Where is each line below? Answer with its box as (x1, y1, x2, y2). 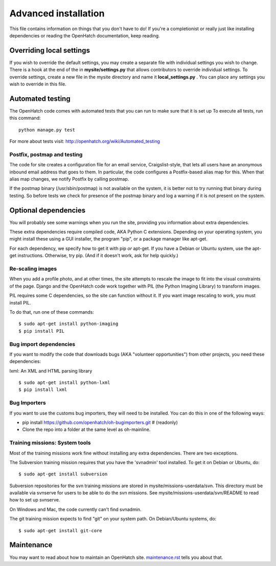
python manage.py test (18, 127, 76, 133)
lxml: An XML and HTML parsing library (9, 367, 93, 374)
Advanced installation (9, 8, 105, 19)
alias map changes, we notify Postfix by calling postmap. (9, 176, 129, 182)
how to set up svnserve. (9, 497, 60, 503)
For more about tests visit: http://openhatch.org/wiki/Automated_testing (9, 138, 160, 144)
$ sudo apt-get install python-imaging (18, 321, 119, 327)
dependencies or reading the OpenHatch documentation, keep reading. (9, 32, 160, 38)
